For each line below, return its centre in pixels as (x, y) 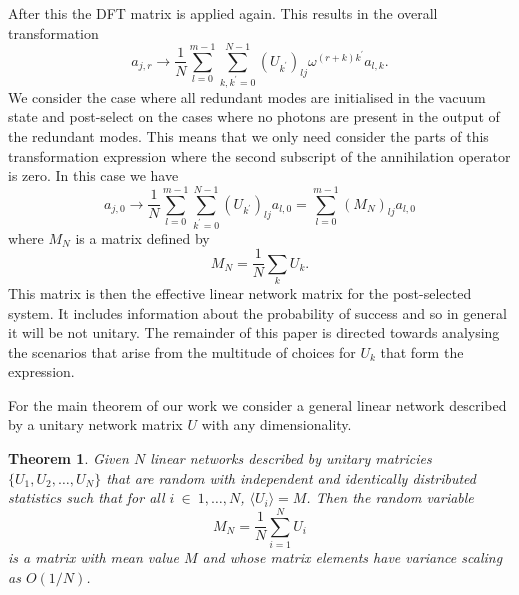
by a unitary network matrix (95, 424)
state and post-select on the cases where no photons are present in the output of (254, 116)
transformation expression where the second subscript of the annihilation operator (259, 155)
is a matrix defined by (142, 237)
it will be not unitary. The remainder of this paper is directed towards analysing (254, 332)
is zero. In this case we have (93, 175)
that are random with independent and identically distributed (291, 477)
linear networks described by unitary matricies (291, 458)
